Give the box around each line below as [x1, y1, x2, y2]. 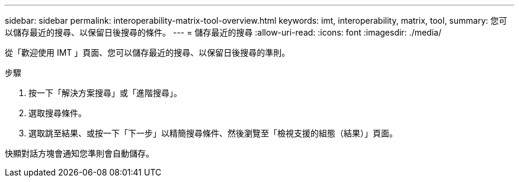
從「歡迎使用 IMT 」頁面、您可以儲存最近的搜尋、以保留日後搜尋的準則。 [5, 47, 290, 58]
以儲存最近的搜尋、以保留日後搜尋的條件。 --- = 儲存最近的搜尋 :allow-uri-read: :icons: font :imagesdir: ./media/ [5, 27, 441, 37]
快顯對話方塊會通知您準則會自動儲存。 [5, 148, 154, 158]
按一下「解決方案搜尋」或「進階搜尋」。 [28, 88, 182, 98]
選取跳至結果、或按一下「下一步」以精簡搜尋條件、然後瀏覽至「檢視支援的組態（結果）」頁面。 [28, 128, 398, 138]
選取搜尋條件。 [28, 108, 86, 118]
